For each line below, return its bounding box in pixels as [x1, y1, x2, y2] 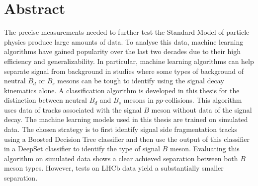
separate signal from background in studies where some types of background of [4, 65, 244, 76]
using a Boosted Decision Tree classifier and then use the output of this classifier [4, 133, 250, 144]
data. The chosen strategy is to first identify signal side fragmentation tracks [4, 124, 238, 134]
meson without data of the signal [151, 104, 252, 115]
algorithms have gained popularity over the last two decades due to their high [4, 46, 241, 57]
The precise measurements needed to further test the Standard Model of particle [4, 27, 250, 37]
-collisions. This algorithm [163, 95, 242, 105]
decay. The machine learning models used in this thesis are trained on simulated [4, 114, 248, 124]
